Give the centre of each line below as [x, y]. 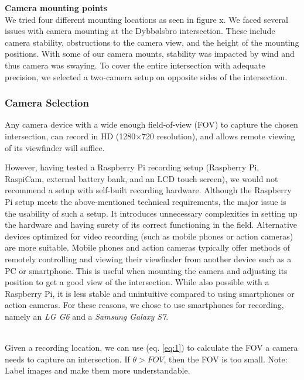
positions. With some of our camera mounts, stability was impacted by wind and [150, 54]
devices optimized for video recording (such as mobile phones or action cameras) [149, 236]
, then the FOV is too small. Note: [226, 359]
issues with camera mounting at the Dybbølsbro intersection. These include [140, 31]
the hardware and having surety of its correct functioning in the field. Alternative [151, 225]
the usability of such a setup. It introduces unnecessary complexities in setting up [151, 213]
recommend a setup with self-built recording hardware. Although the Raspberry [148, 190]
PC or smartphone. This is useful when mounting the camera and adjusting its [146, 270]
